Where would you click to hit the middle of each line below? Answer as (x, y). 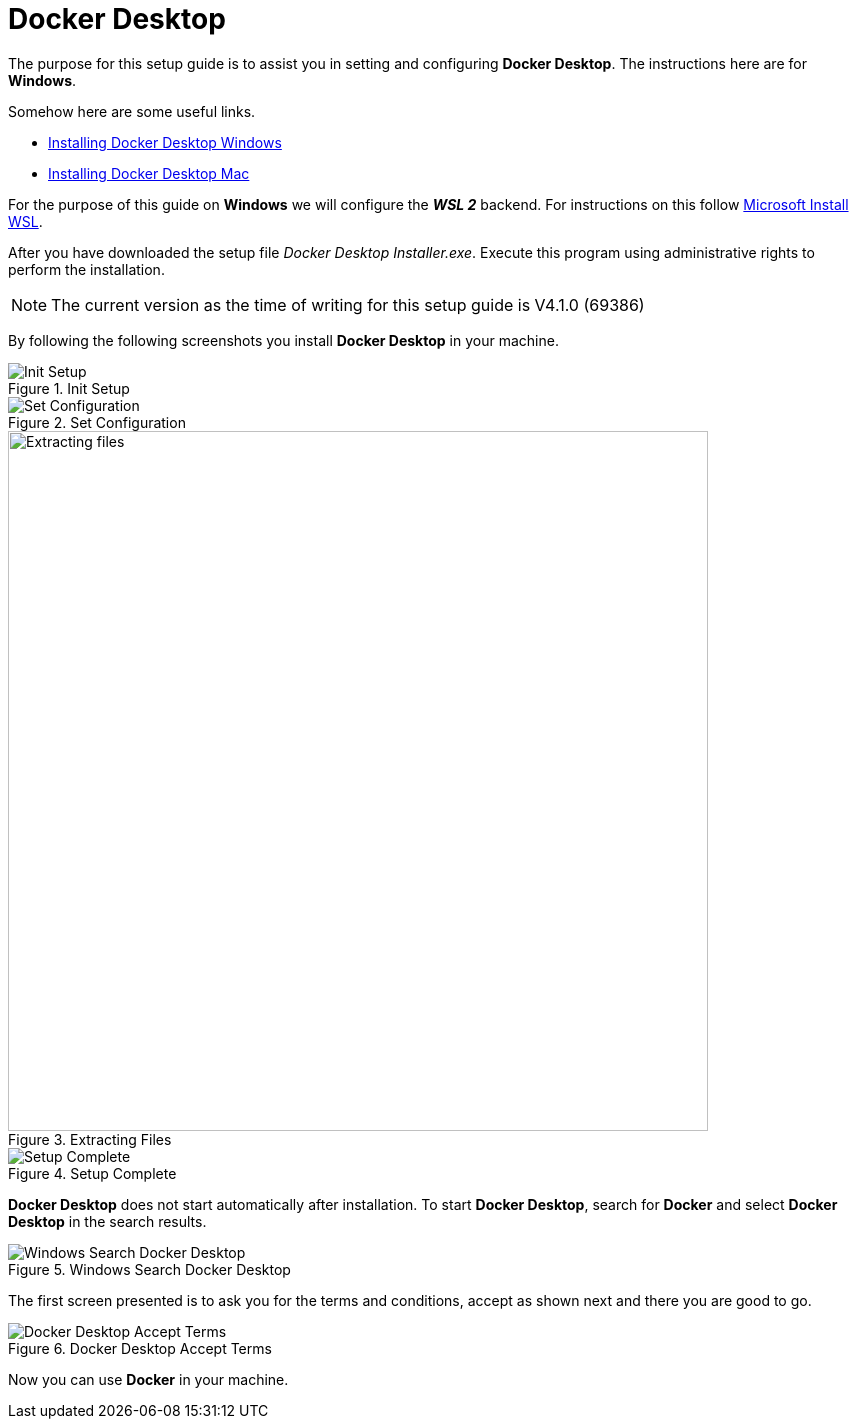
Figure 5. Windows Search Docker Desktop (149, 1269)
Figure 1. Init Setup (69, 388)
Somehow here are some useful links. (132, 111)
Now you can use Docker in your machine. (148, 1379)
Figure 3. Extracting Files (90, 1139)
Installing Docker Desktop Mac (149, 173)
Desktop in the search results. (107, 1221)
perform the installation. (86, 269)
